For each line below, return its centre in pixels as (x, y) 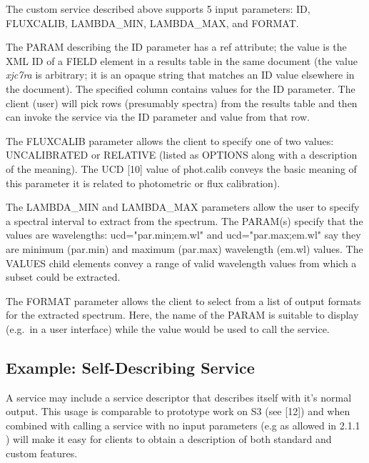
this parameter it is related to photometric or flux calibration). (143, 183)
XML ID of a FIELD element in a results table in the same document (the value (182, 60)
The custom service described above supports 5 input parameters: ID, (158, 9)
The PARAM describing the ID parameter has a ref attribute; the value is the (176, 47)
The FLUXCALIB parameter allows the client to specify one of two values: (170, 140)
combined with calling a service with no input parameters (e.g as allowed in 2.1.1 (183, 425)
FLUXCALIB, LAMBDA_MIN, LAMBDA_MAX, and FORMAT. (152, 23)
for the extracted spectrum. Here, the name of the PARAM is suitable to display (182, 315)
